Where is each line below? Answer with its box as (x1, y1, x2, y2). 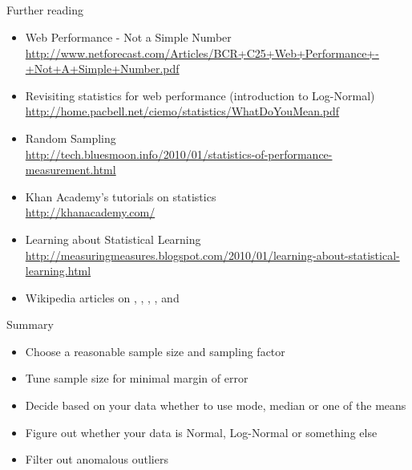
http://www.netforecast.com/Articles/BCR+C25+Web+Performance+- (25, 44, 379, 61)
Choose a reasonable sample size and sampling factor (25, 342, 285, 359)
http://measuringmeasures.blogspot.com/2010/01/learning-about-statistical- (25, 246, 400, 263)
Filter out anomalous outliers (25, 451, 168, 468)
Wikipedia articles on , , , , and (25, 289, 180, 306)
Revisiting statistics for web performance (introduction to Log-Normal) (25, 87, 375, 103)
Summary (6, 316, 54, 333)
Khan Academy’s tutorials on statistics (25, 188, 216, 205)
